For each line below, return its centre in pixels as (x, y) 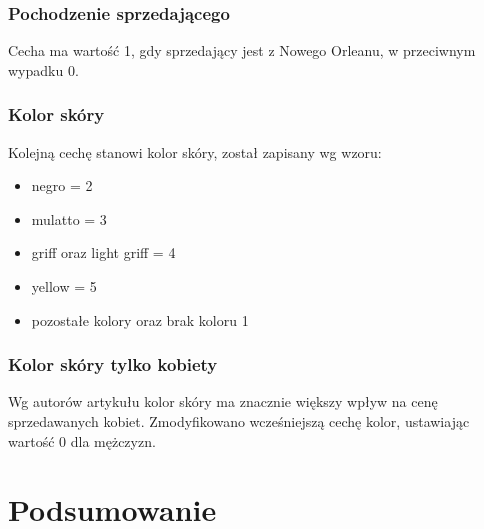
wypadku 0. (43, 69)
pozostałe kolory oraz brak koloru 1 (140, 319)
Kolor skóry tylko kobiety (113, 364)
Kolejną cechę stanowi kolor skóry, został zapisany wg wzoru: (195, 151)
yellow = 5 (64, 286)
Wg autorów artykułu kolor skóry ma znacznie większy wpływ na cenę (223, 401)
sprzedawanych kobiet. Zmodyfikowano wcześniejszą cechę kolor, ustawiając (239, 421)
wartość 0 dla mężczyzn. (82, 440)
